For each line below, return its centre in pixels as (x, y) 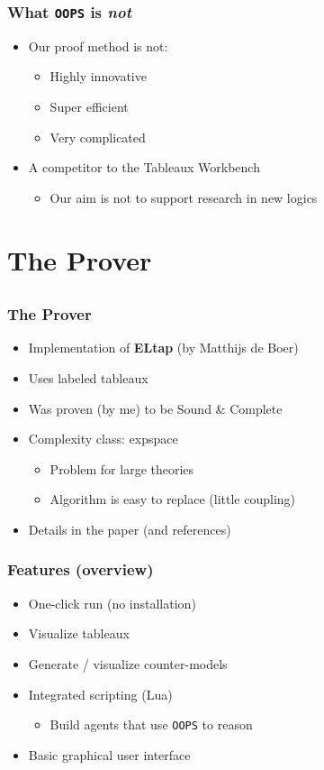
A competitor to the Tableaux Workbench (144, 167)
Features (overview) (81, 569)
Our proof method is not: (98, 46)
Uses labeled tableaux (88, 378)
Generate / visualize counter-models (128, 663)
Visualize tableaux (79, 633)
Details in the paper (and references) (130, 529)
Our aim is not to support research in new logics (184, 197)
